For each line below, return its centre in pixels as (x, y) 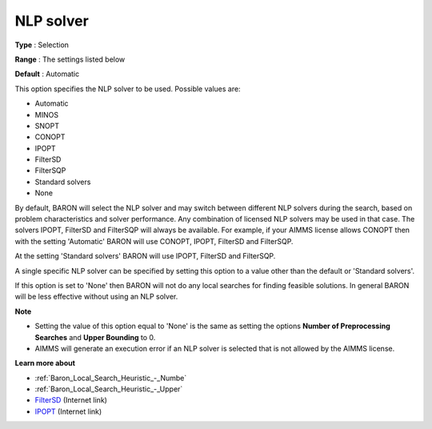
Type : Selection (42, 45)
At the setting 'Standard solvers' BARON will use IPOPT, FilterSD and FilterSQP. (145, 256)
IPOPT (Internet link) (68, 411)
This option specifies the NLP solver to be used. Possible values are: (128, 89)
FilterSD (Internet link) (71, 400)
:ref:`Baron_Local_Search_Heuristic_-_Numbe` (111, 378)
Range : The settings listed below (70, 59)
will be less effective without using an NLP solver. (96, 297)
